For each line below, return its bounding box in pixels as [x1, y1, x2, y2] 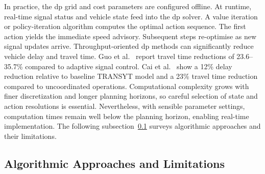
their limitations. [4, 130, 57, 141]
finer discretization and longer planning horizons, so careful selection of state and [4, 91, 258, 101]
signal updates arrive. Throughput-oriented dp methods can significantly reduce [4, 41, 254, 51]
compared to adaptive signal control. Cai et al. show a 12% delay [25, 61, 232, 71]
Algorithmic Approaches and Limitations [4, 155, 225, 171]
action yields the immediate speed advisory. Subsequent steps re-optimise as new [4, 31, 257, 41]
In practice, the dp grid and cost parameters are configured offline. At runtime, [4, 1, 252, 11]
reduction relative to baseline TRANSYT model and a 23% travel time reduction [4, 71, 258, 81]
